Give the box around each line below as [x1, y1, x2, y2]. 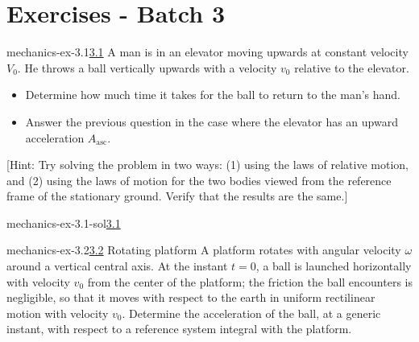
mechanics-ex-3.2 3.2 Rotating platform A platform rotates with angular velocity [6, 241, 401, 258]
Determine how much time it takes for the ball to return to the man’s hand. [25, 86, 401, 103]
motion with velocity [6, 304, 109, 321]
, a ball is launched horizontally [255, 258, 412, 274]
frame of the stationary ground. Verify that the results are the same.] [6, 187, 348, 204]
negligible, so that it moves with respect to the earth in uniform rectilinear [6, 289, 375, 306]
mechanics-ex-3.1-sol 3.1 [6, 214, 121, 231]
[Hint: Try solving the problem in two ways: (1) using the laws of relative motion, [6, 156, 409, 173]
